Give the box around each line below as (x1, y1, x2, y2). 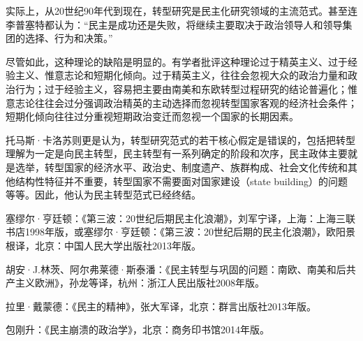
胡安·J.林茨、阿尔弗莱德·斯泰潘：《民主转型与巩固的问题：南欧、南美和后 (6, 261, 346, 276)
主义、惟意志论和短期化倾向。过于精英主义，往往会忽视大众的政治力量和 (15, 68, 348, 82)
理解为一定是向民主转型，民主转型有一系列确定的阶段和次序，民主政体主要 (6, 146, 348, 161)
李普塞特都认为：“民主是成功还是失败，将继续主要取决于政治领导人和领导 (6, 17, 343, 31)
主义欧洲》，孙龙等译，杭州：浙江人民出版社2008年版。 (15, 275, 265, 290)
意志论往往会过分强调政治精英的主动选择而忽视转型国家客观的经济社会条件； (6, 95, 357, 110)
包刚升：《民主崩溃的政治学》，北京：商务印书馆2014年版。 (6, 322, 269, 337)
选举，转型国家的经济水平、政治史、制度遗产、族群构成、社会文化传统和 (15, 159, 348, 174)
